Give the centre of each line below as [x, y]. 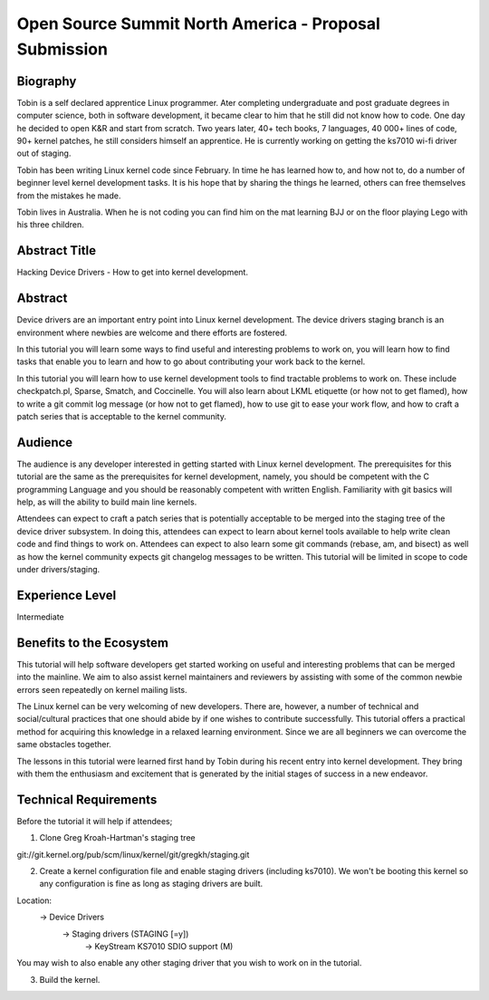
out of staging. [44, 153]
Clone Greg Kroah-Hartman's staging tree [117, 838]
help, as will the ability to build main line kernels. [107, 502]
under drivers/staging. [58, 569]
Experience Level [67, 595]
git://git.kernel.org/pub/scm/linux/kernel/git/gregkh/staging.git [133, 854]
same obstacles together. [64, 745]
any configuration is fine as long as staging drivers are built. [151, 884]
